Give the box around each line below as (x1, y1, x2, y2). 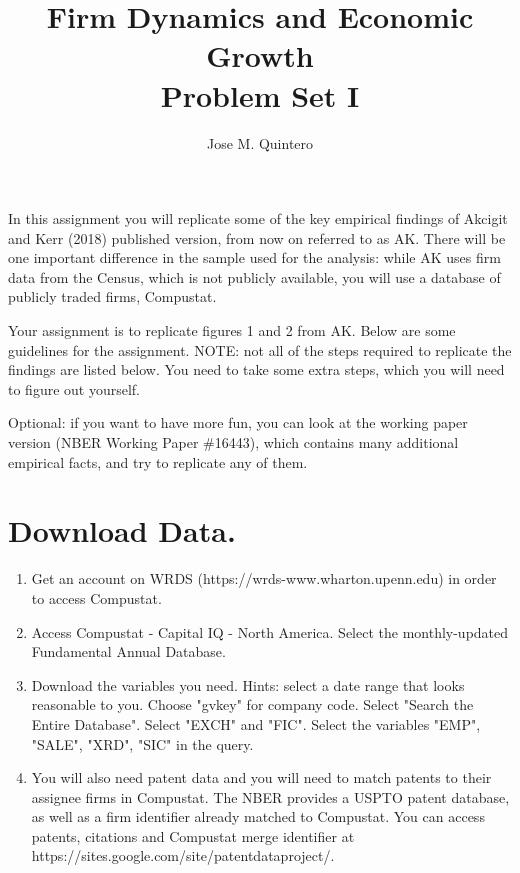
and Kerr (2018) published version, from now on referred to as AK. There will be (8, 227, 506, 248)
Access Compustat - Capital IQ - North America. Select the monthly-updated (31, 621, 509, 642)
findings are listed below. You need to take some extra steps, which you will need (8, 359, 505, 380)
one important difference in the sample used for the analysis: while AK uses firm (8, 247, 501, 268)
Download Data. (8, 510, 236, 551)
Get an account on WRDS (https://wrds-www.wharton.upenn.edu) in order (31, 568, 497, 589)
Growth (206, 35, 314, 76)
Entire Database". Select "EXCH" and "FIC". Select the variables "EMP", (31, 713, 481, 734)
